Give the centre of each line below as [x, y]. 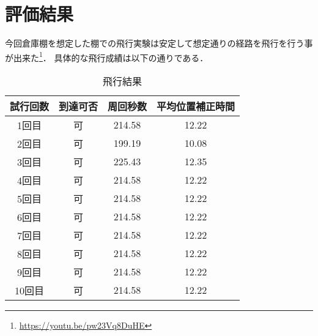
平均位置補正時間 [196, 106]
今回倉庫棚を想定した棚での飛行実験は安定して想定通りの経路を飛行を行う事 [159, 43]
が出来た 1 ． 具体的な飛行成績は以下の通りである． [107, 56]
